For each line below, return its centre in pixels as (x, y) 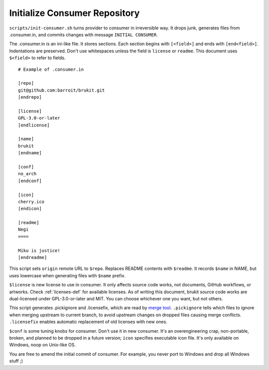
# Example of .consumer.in (51, 69)
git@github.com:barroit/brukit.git (62, 90)
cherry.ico (31, 201)
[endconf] (30, 181)
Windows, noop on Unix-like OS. (42, 345)
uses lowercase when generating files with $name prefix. (67, 275)
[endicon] (30, 209)
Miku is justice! (39, 250)
